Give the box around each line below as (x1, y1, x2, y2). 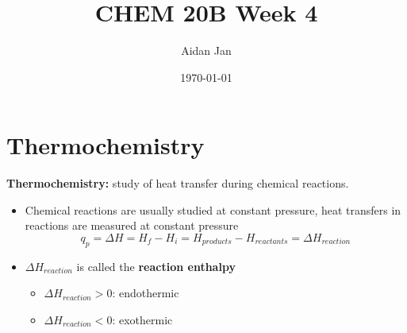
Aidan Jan (181, 42, 232, 59)
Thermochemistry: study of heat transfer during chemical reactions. (6, 175, 349, 192)
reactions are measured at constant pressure (25, 217, 239, 234)
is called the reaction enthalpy (76, 257, 236, 274)
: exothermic (112, 312, 173, 328)
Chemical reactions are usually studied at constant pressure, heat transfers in (25, 201, 401, 218)
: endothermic (112, 285, 179, 301)
